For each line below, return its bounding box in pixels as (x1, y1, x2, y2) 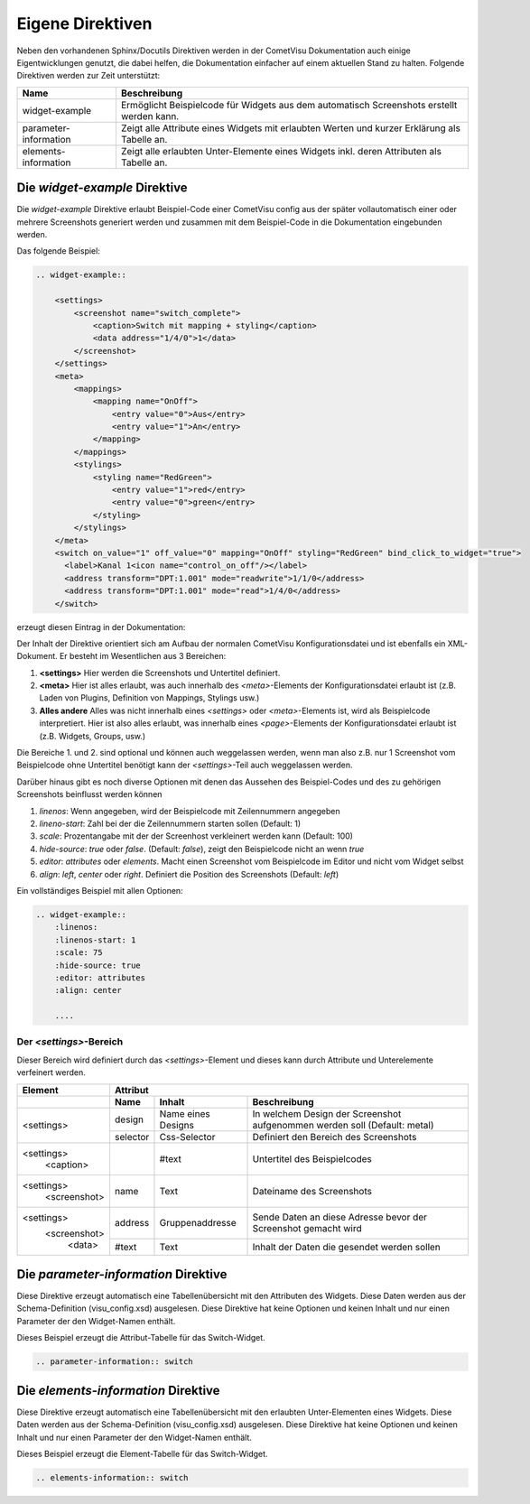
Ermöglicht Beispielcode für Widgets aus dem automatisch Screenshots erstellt (120, 98, 458, 111)
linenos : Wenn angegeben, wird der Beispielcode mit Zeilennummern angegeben (39, 805, 340, 816)
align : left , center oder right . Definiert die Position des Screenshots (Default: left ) (39, 868, 339, 879)
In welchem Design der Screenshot (252, 1107, 402, 1119)
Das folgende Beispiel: (16, 246, 101, 256)
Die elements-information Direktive (16, 1382, 220, 1398)
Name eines (159, 1107, 211, 1119)
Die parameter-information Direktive (16, 1267, 228, 1282)
